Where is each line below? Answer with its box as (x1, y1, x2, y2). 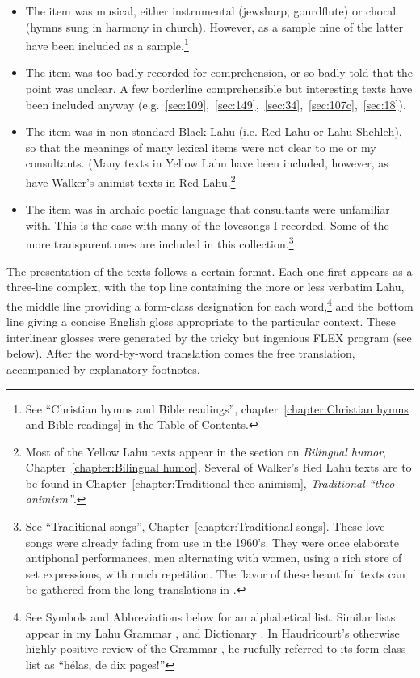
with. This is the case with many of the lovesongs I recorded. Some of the (25, 216, 389, 233)
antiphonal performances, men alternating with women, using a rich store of (25, 549, 402, 566)
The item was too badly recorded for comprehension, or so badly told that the (25, 64, 413, 81)
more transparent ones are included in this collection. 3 (25, 233, 294, 252)
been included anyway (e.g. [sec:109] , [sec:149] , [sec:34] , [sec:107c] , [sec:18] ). (25, 95, 406, 112)
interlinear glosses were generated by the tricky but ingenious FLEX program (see (6, 328, 412, 345)
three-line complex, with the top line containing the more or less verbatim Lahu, (6, 278, 405, 295)
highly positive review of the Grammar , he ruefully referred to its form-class (25, 640, 406, 657)
